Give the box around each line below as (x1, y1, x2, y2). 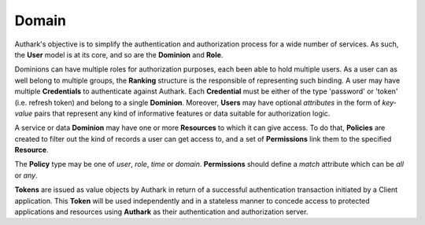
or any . (14, 170, 39, 180)
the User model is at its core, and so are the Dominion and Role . (14, 50, 224, 59)
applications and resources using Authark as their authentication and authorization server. (14, 207, 309, 216)
